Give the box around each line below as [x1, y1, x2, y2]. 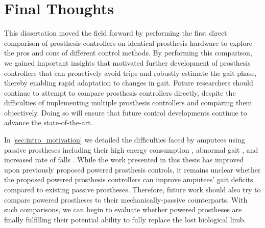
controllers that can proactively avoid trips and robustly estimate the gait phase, [4, 67, 257, 78]
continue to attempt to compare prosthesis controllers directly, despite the [4, 87, 236, 98]
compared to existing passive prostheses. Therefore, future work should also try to [4, 184, 261, 195]
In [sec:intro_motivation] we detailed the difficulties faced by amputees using [4, 134, 245, 145]
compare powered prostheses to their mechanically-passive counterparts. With [4, 194, 248, 205]
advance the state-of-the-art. [4, 117, 93, 128]
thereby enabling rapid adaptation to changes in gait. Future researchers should [4, 77, 253, 88]
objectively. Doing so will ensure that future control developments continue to [4, 107, 247, 118]
